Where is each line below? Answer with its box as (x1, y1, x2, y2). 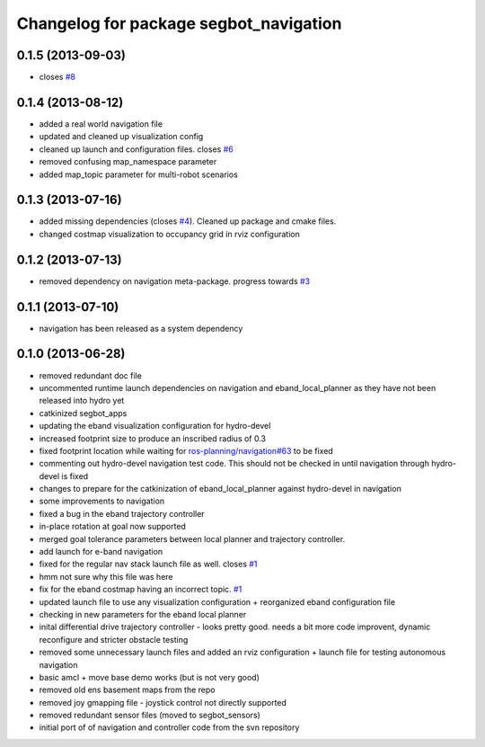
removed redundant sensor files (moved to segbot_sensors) (39, 710, 260, 721)
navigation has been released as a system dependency (39, 323, 243, 333)
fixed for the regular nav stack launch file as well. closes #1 (39, 558, 258, 570)
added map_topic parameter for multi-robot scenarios (39, 169, 238, 180)
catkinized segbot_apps (39, 407, 128, 418)
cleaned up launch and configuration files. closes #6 (39, 144, 234, 155)
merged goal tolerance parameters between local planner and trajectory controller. (39, 533, 346, 544)
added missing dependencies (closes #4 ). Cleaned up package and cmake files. (39, 216, 337, 227)
